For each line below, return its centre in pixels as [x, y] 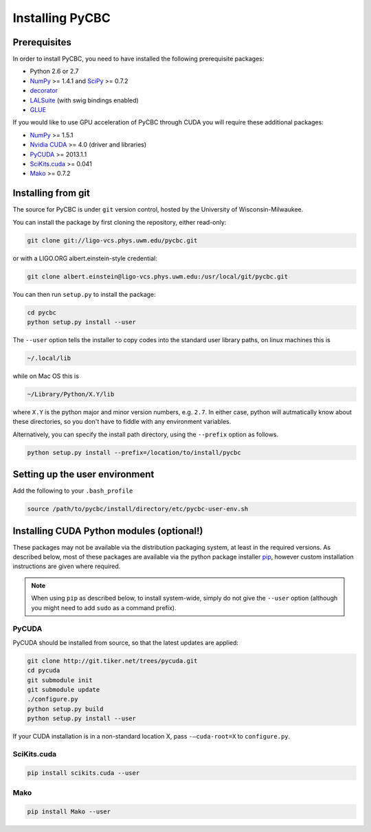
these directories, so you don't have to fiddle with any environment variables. [122, 422]
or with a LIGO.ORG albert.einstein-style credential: [85, 258]
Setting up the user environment [83, 474]
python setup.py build [65, 709]
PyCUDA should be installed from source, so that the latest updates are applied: [126, 642]
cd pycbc [42, 312]
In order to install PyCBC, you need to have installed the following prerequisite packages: [138, 59]
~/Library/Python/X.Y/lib [71, 394]
